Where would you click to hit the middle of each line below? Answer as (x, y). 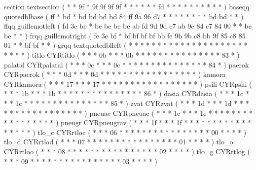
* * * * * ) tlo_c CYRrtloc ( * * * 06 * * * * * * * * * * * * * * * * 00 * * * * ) (125, 132)
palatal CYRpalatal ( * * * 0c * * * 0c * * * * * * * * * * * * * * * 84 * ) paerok (127, 64)
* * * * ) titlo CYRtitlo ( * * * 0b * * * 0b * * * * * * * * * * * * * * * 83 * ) (122, 54)
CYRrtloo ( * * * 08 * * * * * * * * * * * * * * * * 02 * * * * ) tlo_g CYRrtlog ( (127, 151)
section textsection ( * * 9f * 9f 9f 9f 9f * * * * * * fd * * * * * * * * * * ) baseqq (127, 6)
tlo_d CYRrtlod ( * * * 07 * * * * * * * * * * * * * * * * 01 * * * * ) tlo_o (119, 142)
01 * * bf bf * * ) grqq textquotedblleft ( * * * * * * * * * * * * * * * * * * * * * (126, 45)
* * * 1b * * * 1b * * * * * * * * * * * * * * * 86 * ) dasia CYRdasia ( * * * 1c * (127, 93)
